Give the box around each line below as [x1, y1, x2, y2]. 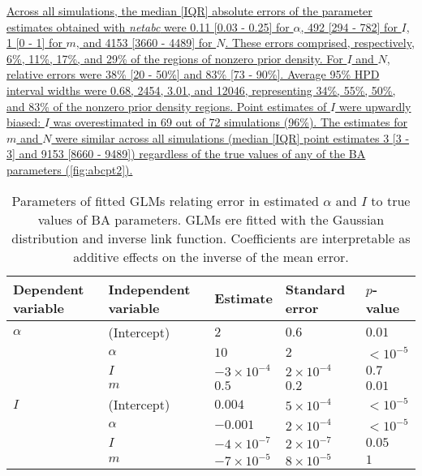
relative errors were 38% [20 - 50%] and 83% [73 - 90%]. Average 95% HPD [6, 66, 380, 83]
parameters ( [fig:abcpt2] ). [6, 161, 133, 178]
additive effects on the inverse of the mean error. [73, 247, 349, 266]
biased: [6, 114, 41, 131]
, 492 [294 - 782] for [300, 18, 398, 35]
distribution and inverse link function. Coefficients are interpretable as [11, 228, 411, 247]
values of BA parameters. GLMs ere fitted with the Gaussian [37, 209, 385, 229]
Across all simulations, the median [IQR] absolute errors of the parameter [6, 2, 372, 19]
